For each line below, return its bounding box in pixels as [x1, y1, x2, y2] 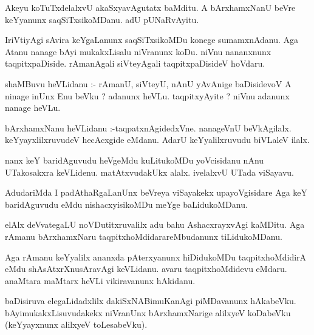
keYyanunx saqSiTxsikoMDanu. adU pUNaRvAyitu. [5, 13, 199, 25]
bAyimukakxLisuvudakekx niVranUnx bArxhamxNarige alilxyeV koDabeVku [5, 306, 291, 319]
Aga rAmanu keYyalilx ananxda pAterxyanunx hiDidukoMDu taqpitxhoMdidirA [5, 250, 307, 263]
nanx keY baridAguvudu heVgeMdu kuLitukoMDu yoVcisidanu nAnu [5, 153, 264, 166]
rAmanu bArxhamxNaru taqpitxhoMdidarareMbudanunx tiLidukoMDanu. [5, 230, 282, 242]
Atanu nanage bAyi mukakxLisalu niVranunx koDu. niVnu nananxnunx [5, 45, 271, 58]
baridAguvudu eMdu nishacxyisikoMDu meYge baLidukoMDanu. [5, 197, 248, 210]
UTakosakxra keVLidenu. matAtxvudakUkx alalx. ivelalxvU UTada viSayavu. [5, 165, 294, 178]
